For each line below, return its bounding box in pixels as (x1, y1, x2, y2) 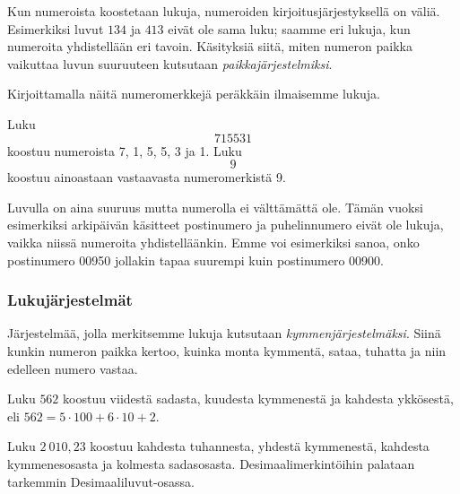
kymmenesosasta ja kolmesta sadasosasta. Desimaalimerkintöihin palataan (7, 454, 415, 472)
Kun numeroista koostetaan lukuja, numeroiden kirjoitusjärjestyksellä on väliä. (7, 2, 440, 20)
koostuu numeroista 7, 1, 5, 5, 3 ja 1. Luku (7, 141, 242, 160)
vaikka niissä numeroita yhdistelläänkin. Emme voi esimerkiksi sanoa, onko (7, 232, 420, 251)
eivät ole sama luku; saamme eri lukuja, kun (168, 19, 411, 38)
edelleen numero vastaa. (7, 359, 138, 377)
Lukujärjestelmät (7, 289, 133, 311)
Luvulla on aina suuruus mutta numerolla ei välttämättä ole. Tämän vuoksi (7, 197, 423, 216)
